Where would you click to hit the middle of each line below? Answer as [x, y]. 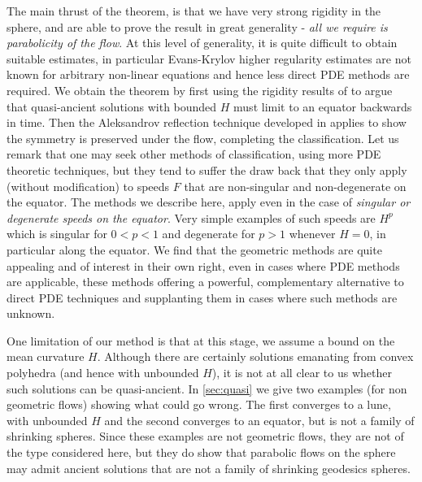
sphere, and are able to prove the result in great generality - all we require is [197, 26]
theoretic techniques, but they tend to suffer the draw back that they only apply [207, 169]
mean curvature [46, 356]
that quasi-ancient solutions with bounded [112, 106]
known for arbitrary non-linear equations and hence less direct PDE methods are [208, 74]
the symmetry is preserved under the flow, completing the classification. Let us [203, 138]
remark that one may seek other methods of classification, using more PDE [194, 154]
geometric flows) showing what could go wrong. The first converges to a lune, [199, 404]
